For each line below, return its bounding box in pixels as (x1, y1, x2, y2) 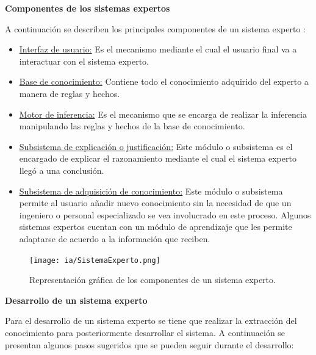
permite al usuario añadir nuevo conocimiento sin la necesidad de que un (19, 196, 292, 209)
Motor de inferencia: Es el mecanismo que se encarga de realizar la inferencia (19, 107, 307, 120)
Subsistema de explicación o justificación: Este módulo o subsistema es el (19, 140, 293, 152)
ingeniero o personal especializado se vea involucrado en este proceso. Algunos (19, 208, 311, 221)
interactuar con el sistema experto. (19, 54, 149, 67)
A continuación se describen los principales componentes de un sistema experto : (5, 22, 306, 35)
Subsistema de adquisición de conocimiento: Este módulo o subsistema (19, 184, 283, 197)
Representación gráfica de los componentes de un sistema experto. (29, 273, 276, 286)
